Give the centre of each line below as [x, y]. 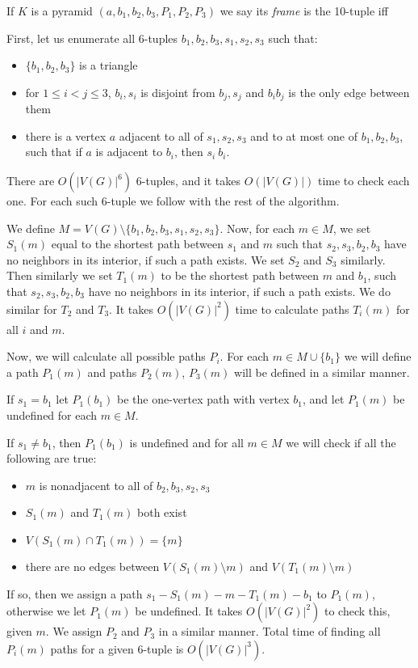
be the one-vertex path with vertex [203, 399]
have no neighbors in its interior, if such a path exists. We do [239, 291]
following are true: [52, 458]
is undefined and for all [186, 442]
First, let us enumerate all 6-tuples [92, 38]
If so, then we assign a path [75, 593]
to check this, [357, 611]
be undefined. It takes [189, 611]
